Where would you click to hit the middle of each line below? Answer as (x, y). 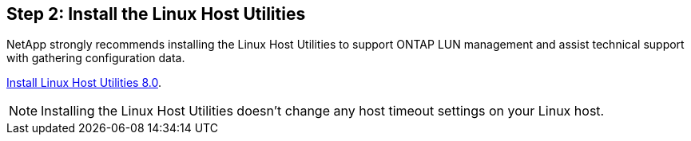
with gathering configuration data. (96, 58)
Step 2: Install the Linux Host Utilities (156, 14)
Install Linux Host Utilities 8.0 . (84, 83)
